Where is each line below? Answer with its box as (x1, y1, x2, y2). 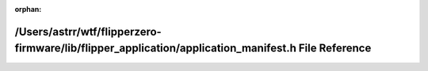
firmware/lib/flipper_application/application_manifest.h (14, 42, 297, 55)
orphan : (14, 5, 42, 13)
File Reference (298, 42, 372, 55)
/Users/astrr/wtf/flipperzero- (14, 24, 162, 39)
